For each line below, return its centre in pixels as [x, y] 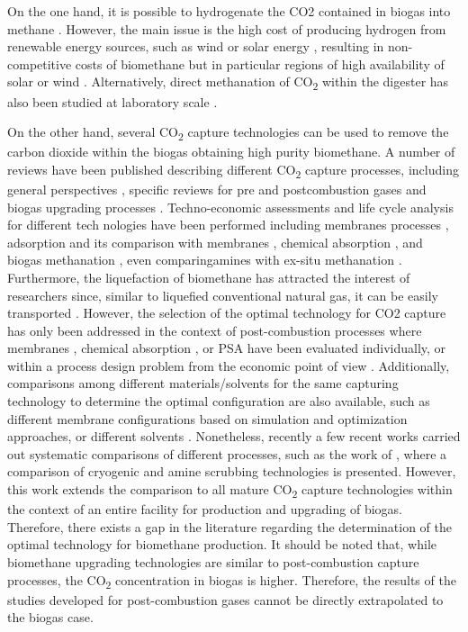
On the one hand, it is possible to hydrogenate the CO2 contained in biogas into [229, 11]
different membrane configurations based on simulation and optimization [207, 418]
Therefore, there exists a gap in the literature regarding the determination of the [229, 526]
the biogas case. [50, 617]
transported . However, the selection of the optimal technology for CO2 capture [227, 313]
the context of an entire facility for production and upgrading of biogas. [205, 509]
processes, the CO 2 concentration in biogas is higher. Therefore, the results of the [232, 581]
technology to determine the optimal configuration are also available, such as [219, 401]
